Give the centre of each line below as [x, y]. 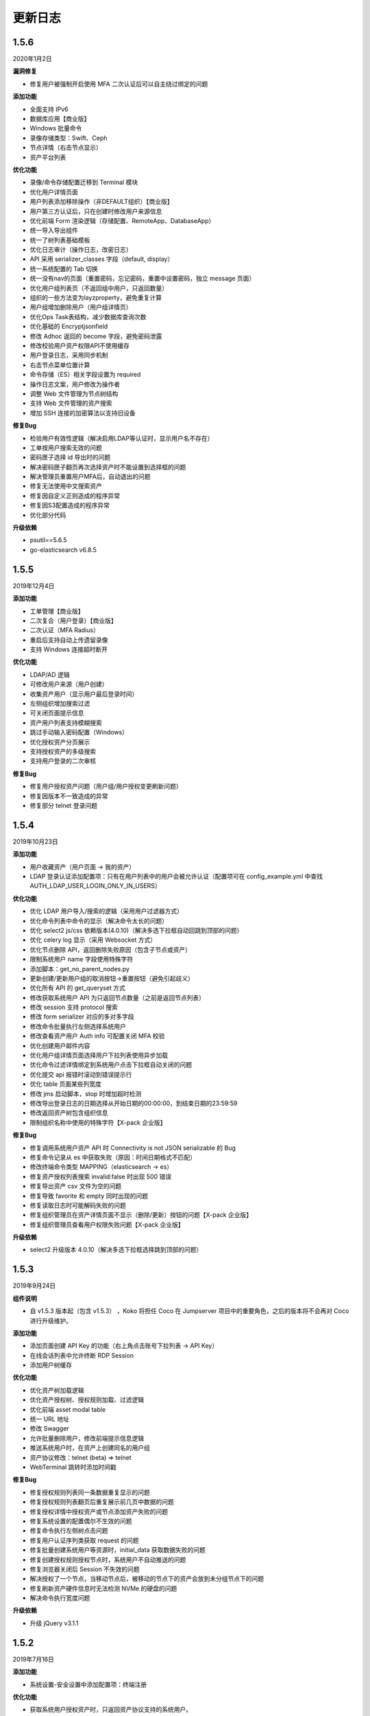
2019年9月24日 [34, 1286]
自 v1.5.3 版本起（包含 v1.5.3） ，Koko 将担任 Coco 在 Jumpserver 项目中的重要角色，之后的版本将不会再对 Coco [189, 1311]
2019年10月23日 [35, 842]
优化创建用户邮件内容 [60, 1045]
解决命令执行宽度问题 [60, 1598]
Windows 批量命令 [56, 128]
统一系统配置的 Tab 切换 [64, 268]
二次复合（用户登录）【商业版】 [73, 621]
